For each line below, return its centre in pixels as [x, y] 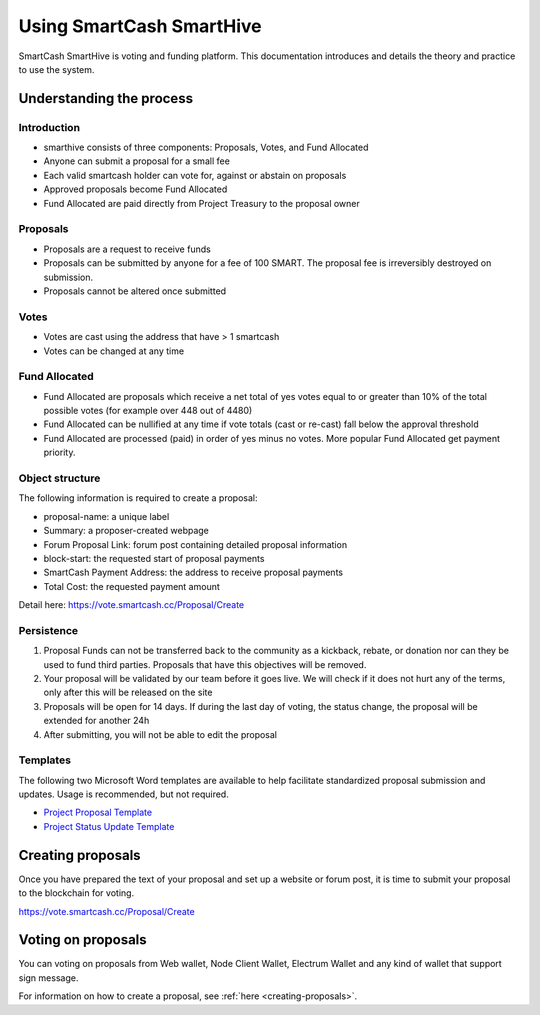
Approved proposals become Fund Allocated [135, 189]
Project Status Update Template [109, 826]
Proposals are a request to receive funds [127, 249]
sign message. [48, 977]
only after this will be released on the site [128, 692]
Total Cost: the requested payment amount [131, 586]
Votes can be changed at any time [114, 351]
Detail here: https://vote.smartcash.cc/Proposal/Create [131, 605]
